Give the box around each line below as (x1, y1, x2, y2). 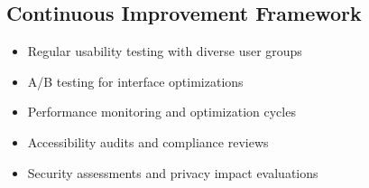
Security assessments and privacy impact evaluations (27, 163, 318, 182)
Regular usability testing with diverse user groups (27, 42, 302, 61)
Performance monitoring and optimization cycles (27, 102, 296, 121)
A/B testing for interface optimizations (27, 71, 244, 90)
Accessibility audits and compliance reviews (27, 132, 269, 151)
